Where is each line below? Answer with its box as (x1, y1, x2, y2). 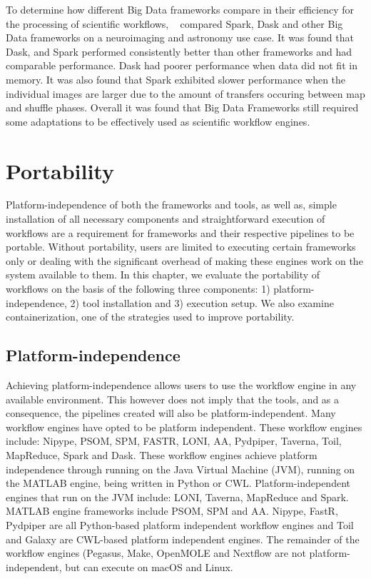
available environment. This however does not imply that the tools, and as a (6, 391, 340, 406)
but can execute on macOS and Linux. (65, 559, 233, 574)
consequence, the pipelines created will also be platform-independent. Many (6, 406, 336, 421)
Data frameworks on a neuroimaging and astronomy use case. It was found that (6, 30, 354, 45)
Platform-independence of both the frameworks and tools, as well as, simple (6, 197, 337, 212)
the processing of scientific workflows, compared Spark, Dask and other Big (6, 16, 343, 31)
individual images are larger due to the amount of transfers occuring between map (6, 86, 365, 101)
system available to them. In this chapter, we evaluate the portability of (6, 267, 320, 282)
